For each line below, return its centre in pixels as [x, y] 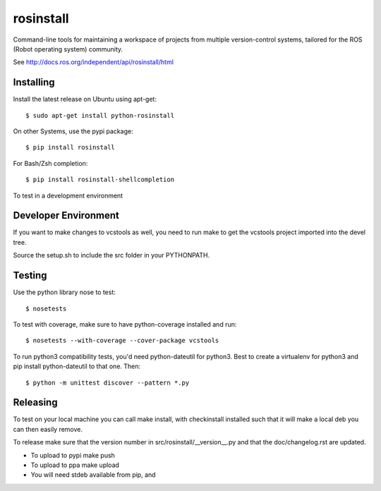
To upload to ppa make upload [75, 465]
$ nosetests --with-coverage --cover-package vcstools [122, 341]
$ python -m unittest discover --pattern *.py [108, 382]
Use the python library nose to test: [65, 292]
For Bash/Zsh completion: [50, 163]
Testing [30, 275]
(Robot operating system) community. [68, 49]
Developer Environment [66, 216]
